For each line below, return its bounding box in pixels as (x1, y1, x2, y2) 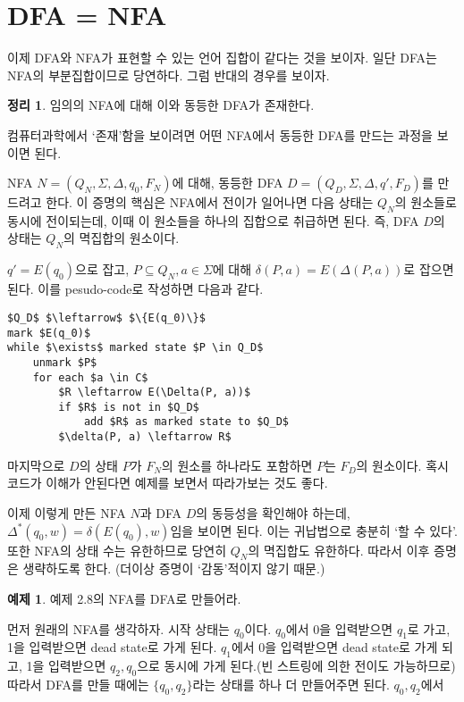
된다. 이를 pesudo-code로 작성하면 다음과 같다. (7, 280, 264, 298)
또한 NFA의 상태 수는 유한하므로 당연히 (7, 540, 227, 559)
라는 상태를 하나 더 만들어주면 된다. (192, 674, 390, 693)
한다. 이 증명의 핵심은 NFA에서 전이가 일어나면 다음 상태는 (46, 193, 374, 212)
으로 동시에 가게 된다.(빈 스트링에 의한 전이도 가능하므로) (137, 656, 456, 675)
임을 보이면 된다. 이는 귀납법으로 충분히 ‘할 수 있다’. (170, 521, 458, 539)
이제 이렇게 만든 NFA (7, 503, 126, 522)
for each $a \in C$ (32, 371, 148, 384)
